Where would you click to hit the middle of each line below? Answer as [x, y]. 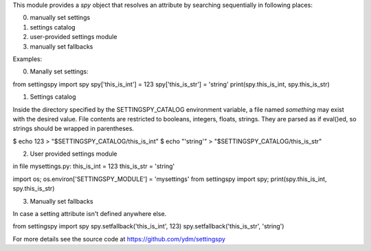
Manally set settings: [59, 71]
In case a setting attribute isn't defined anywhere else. [90, 214]
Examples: [27, 59]
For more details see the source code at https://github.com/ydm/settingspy [119, 239]
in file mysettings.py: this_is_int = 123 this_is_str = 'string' [94, 166]
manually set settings [60, 18]
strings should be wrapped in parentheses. [73, 129]
